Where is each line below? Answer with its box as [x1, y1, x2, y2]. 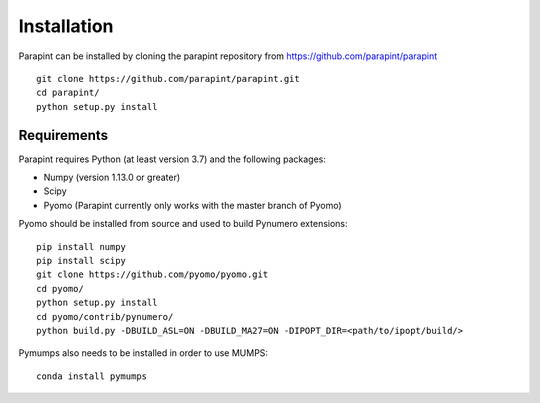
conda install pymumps [36, 370, 148, 382]
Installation [18, 15, 114, 37]
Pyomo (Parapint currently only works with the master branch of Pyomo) [43, 199, 342, 211]
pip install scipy [36, 255, 127, 266]
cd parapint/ [36, 87, 100, 99]
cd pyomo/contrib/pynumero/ [36, 311, 174, 322]
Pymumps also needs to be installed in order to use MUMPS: [18, 347, 269, 359]
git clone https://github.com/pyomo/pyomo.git [36, 269, 269, 280]
